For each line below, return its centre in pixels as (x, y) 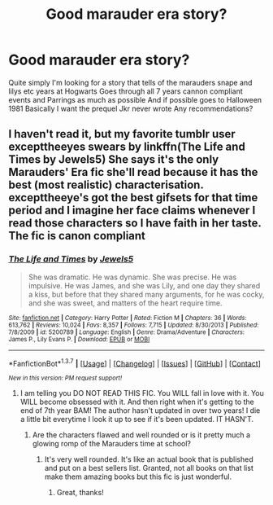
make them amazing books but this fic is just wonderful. (138, 476)
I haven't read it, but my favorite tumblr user (122, 134)
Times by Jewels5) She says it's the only (114, 160)
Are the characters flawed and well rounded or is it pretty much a (141, 435)
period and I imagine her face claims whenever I (132, 211)
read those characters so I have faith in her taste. (135, 224)
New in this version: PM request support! (65, 378)
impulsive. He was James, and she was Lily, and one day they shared (144, 285)
